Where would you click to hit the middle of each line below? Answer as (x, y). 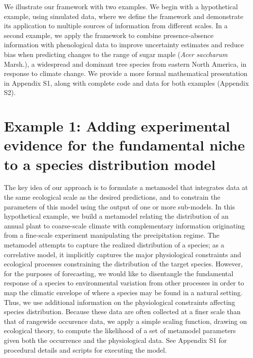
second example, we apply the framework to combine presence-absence (109, 35)
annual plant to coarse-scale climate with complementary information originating (125, 225)
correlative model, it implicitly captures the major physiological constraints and (123, 254)
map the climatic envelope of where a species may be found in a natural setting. (123, 292)
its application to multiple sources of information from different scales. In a (116, 26)
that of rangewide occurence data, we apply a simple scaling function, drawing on (126, 321)
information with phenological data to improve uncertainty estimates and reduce (124, 45)
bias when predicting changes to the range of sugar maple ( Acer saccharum (116, 54)
